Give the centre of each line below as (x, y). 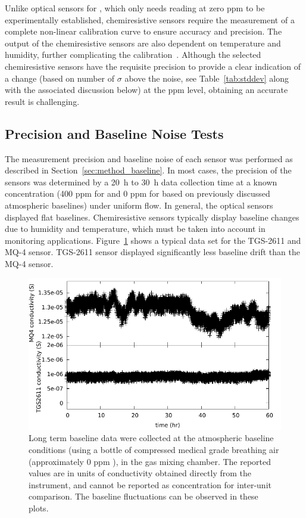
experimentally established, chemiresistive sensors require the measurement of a (150, 19)
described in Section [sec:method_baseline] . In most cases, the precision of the (148, 170)
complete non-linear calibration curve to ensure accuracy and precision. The (143, 31)
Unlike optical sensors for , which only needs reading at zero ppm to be (135, 8)
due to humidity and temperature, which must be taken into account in (135, 229)
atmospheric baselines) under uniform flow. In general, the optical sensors (139, 205)
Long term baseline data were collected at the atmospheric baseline (151, 438)
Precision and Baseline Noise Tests (114, 133)
